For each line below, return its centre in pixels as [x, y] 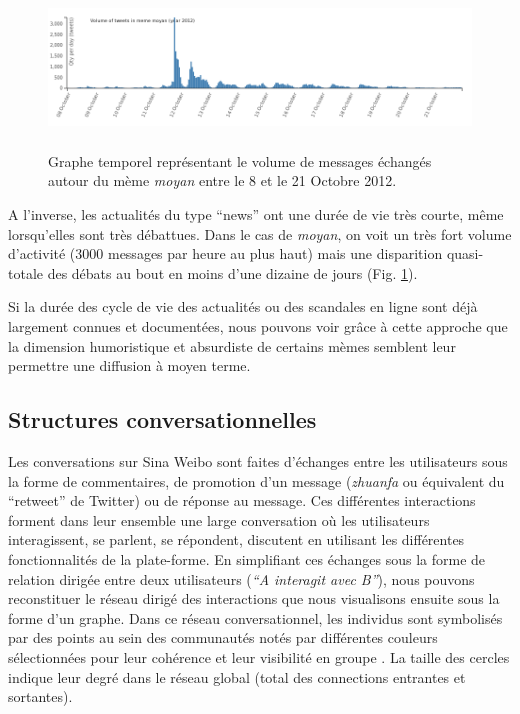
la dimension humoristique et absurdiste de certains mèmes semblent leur [232, 345]
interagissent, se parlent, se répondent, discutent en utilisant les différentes [236, 539]
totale [25, 272]
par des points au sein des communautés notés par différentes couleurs [223, 637]
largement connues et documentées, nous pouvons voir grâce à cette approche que [258, 326]
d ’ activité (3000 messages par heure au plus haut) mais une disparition [225, 253]
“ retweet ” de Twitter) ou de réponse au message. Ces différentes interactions [242, 500]
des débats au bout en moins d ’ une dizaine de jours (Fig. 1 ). [232, 272]
